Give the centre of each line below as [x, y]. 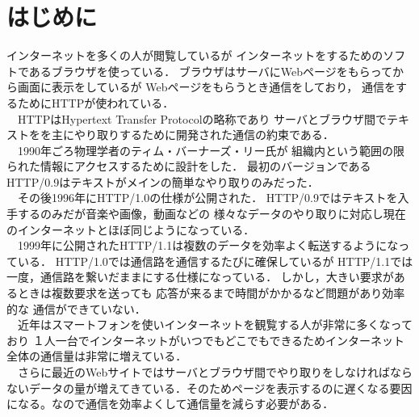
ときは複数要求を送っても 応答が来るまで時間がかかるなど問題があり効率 [211, 293]
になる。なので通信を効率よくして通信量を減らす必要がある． [170, 404]
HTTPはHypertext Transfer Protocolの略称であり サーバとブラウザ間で [202, 118]
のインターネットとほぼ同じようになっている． [131, 229]
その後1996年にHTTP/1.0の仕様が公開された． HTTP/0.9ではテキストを [207, 198]
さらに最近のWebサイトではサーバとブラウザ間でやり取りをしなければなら [215, 372]
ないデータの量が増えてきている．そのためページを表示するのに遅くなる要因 [209, 388]
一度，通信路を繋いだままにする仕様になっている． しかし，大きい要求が [200, 277]
